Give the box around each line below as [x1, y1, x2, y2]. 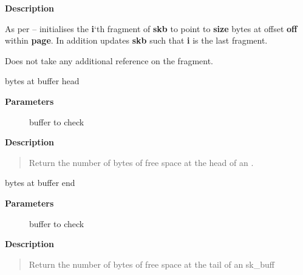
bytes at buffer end [5, 176, 75, 189]
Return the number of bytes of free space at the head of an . [29, 156, 254, 168]
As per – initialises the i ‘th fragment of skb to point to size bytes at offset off [5, 22, 298, 35]
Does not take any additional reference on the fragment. [5, 54, 213, 67]
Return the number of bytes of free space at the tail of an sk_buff [29, 257, 274, 270]
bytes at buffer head [5, 75, 80, 87]
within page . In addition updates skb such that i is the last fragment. [5, 34, 268, 47]
